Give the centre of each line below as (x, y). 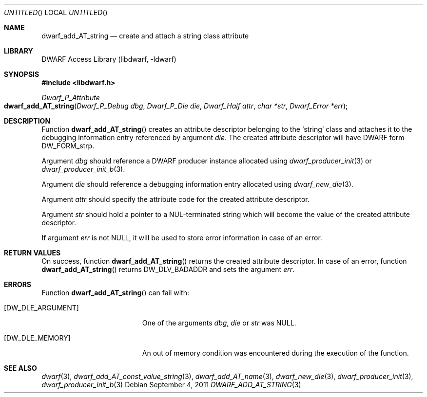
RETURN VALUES (32, 253)
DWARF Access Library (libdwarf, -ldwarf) (109, 59)
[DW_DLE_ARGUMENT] (41, 308)
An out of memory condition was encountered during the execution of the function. (275, 353)
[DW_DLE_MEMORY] (37, 338)
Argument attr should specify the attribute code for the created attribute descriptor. (175, 199)
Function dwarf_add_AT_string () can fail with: (115, 293)
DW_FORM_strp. (68, 146)
